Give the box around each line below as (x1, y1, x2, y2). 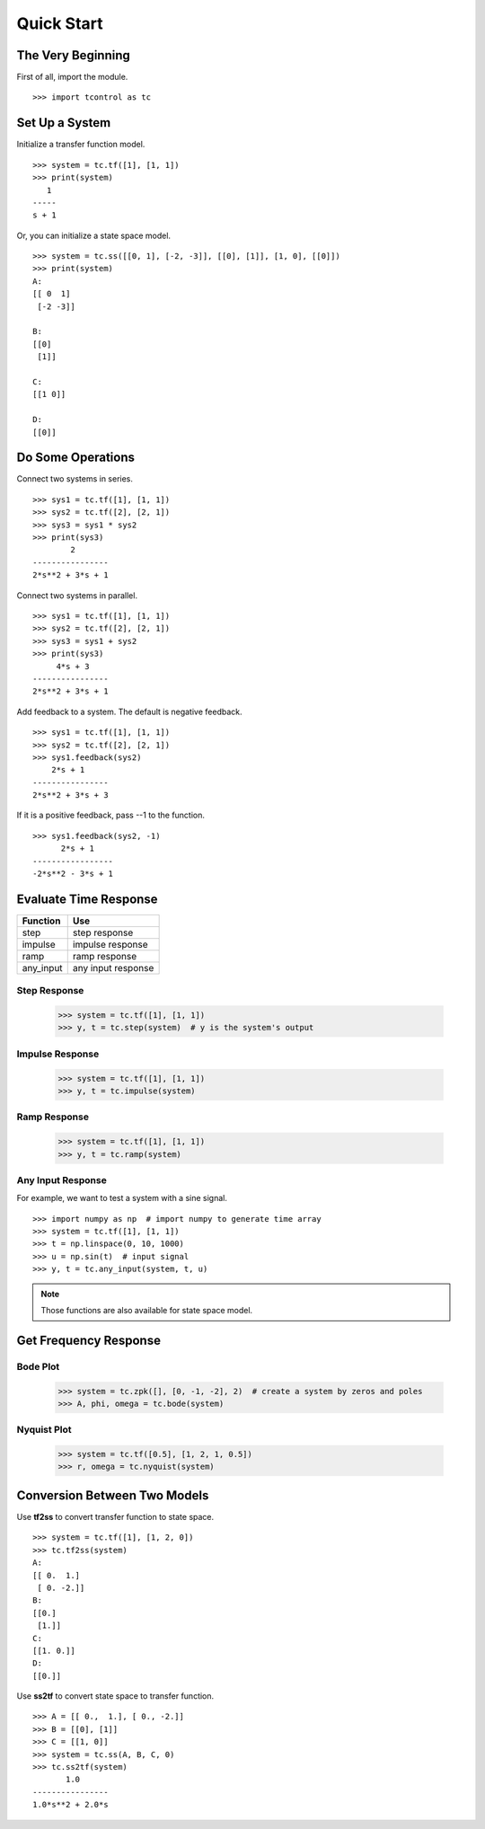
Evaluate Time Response (16, 891, 158, 906)
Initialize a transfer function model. (16, 139, 145, 150)
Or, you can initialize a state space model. (16, 230, 171, 241)
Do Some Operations (16, 450, 135, 465)
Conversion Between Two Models (16, 1488, 209, 1503)
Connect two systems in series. (16, 473, 134, 484)
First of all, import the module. (16, 72, 128, 83)
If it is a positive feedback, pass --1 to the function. (16, 809, 206, 821)
